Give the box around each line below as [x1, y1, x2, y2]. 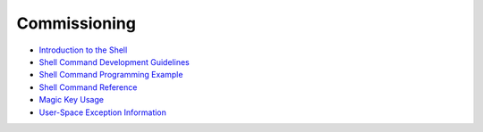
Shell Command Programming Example [38, 70, 183, 80]
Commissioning [16, 13, 136, 33]
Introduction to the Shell [38, 45, 128, 55]
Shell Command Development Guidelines [38, 56, 190, 67]
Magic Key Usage [38, 95, 105, 105]
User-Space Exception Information [38, 107, 167, 118]
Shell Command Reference [38, 81, 138, 93]
